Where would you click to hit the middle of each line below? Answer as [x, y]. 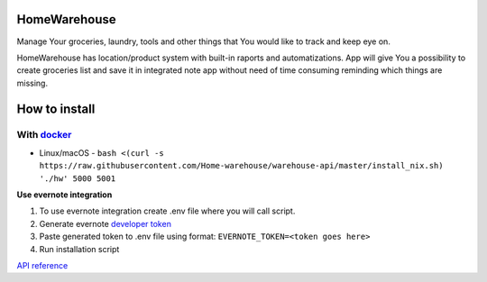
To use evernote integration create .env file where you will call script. [167, 211]
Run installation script [79, 249]
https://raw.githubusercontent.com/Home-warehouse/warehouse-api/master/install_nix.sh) [241, 166]
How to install [56, 109]
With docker [44, 135]
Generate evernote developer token [105, 223]
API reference [42, 265]
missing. [32, 83]
